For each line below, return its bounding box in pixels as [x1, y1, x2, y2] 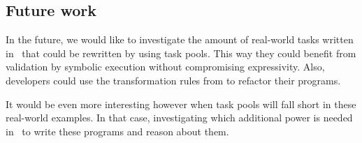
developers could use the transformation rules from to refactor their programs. [6, 73, 341, 87]
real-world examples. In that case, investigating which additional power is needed [6, 110, 353, 125]
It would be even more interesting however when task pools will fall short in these [6, 96, 356, 111]
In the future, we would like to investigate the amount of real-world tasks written [6, 32, 354, 47]
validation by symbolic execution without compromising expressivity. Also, [6, 59, 325, 74]
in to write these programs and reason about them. [6, 123, 229, 138]
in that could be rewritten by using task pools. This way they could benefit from [6, 45, 356, 60]
